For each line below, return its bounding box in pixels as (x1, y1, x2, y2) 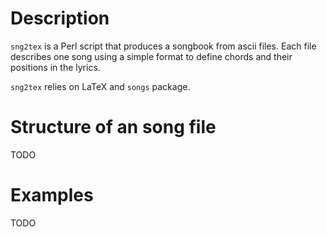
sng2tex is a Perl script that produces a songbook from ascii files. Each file (10, 40, 317, 52)
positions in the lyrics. (10, 61, 101, 73)
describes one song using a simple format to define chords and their (10, 50, 293, 62)
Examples (10, 184, 94, 207)
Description (10, 7, 110, 30)
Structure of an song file (10, 116, 217, 139)
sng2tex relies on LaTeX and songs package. (10, 80, 191, 92)
